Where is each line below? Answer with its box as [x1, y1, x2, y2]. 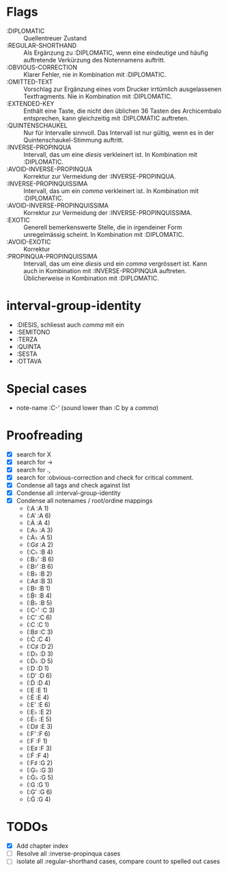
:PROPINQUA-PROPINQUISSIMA [6, 252, 98, 260]
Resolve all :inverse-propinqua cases [16, 849, 121, 858]
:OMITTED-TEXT [6, 77, 53, 86]
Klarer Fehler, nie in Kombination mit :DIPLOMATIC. [23, 70, 167, 79]
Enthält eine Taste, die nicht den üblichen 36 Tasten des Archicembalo [23, 107, 222, 115]
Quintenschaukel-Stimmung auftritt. [23, 136, 124, 144]
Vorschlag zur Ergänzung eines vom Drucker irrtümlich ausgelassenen [23, 85, 222, 93]
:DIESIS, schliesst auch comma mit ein [16, 320, 124, 329]
